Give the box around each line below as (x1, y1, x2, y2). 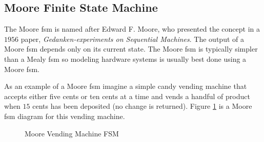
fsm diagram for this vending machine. (4, 110, 125, 121)
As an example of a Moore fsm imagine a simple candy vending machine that (4, 81, 247, 91)
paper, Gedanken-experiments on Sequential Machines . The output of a (21, 33, 244, 44)
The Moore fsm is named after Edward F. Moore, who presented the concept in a (4, 23, 260, 34)
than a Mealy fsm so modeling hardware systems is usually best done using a (4, 53, 247, 64)
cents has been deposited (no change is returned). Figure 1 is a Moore (32, 101, 252, 111)
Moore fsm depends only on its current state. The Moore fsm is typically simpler (4, 43, 258, 54)
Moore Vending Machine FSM (25, 128, 119, 138)
